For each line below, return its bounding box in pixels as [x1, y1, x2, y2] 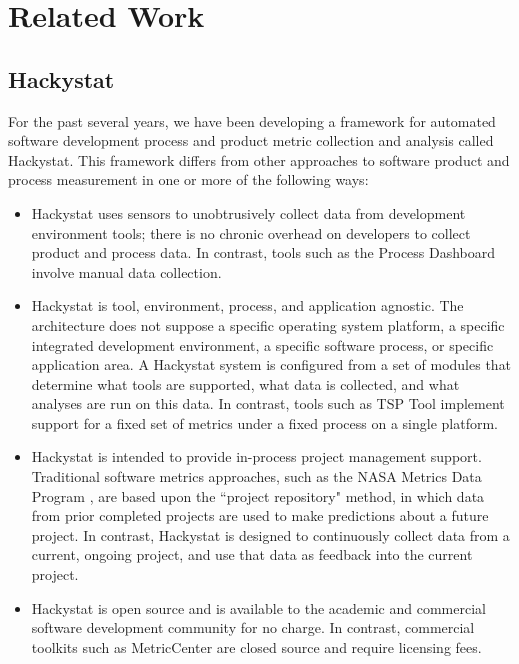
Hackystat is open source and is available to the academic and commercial [31, 597, 486, 618]
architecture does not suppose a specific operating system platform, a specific [31, 314, 505, 335]
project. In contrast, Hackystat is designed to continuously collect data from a [31, 524, 510, 545]
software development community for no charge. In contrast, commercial [31, 617, 475, 638]
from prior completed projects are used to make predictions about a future [31, 505, 489, 526]
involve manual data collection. [31, 261, 222, 282]
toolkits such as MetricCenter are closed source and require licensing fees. [31, 636, 482, 657]
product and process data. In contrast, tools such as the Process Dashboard [31, 242, 496, 263]
